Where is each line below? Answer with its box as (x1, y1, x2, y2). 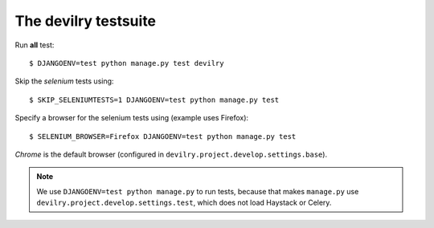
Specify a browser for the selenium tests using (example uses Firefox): (14, 113, 249, 123)
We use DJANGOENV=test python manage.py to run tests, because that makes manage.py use (36, 186, 359, 196)
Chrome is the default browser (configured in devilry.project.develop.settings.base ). (14, 149, 328, 159)
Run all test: (14, 40, 55, 50)
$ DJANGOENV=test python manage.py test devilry (29, 59, 224, 67)
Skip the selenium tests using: (14, 76, 114, 86)
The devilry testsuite (14, 12, 157, 30)
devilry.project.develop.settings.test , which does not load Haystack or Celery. (36, 197, 332, 208)
